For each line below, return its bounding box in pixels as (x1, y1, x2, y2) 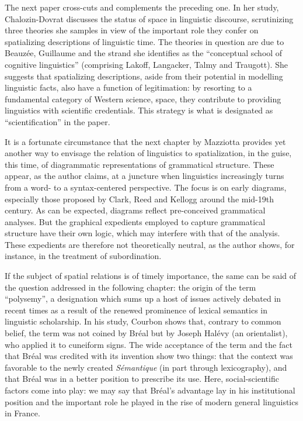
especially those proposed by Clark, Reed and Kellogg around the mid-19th (5, 192, 274, 205)
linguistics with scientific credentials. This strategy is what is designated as (5, 104, 273, 116)
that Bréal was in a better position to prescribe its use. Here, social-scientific (5, 372, 279, 385)
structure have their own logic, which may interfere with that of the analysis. (5, 227, 280, 239)
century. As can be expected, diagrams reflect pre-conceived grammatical (5, 204, 266, 216)
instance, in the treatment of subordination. (5, 250, 162, 262)
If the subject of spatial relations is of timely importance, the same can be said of (5, 270, 297, 282)
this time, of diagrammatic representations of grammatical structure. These (5, 158, 274, 170)
